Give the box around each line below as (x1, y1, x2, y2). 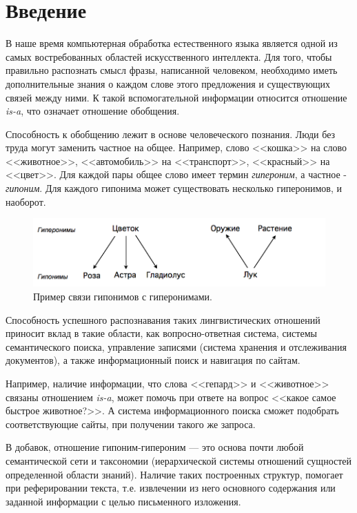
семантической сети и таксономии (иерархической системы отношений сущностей (6, 453, 352, 467)
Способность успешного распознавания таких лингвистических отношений (6, 312, 320, 327)
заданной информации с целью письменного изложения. (6, 494, 241, 508)
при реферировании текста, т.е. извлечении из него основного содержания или (6, 481, 336, 495)
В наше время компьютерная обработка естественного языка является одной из (6, 36, 338, 50)
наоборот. (6, 194, 46, 209)
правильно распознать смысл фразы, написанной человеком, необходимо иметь (6, 63, 338, 77)
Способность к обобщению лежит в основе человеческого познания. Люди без (6, 126, 336, 141)
